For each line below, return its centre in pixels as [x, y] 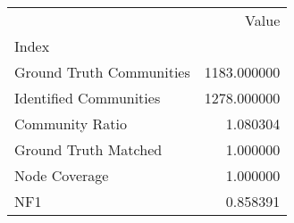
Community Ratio [71, 124]
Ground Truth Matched [88, 149]
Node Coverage [62, 175]
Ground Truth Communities [102, 72]
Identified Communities [88, 98]
